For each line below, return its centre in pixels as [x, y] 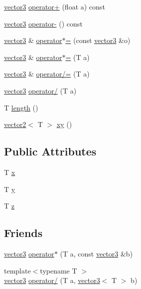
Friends [23, 233]
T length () [21, 107]
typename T [59, 270]
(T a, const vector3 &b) [96, 253]
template [17, 270]
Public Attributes [50, 151]
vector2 [15, 124]
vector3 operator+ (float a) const [55, 6]
